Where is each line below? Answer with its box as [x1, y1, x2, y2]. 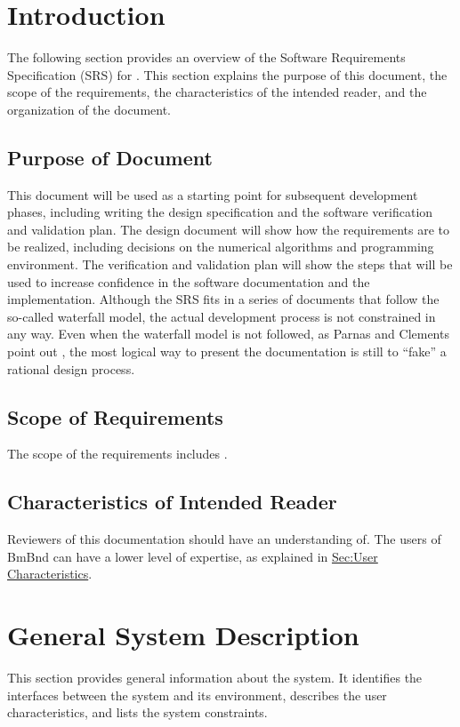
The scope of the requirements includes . [7, 444, 228, 463]
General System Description [7, 617, 359, 653]
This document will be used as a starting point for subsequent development [7, 185, 418, 204]
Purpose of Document [7, 143, 213, 171]
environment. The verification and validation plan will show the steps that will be [7, 255, 453, 274]
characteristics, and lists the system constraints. [7, 703, 268, 722]
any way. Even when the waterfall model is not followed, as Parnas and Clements [7, 324, 449, 343]
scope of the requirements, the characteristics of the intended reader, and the [7, 83, 427, 101]
